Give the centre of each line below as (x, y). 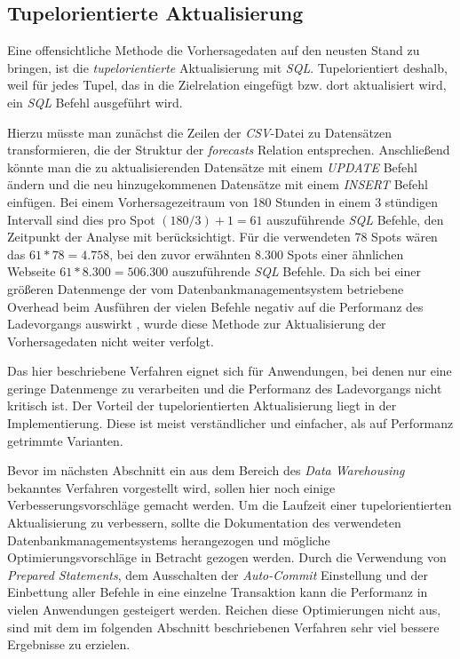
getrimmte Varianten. (65, 440)
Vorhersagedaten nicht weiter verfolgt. (111, 341)
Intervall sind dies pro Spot (81, 219)
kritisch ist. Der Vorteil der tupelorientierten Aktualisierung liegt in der (202, 405)
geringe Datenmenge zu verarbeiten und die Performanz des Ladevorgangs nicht (225, 388)
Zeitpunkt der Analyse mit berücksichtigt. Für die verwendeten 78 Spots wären (222, 237)
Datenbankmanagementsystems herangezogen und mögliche (169, 540)
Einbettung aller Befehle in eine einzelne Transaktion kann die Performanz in (218, 592)
